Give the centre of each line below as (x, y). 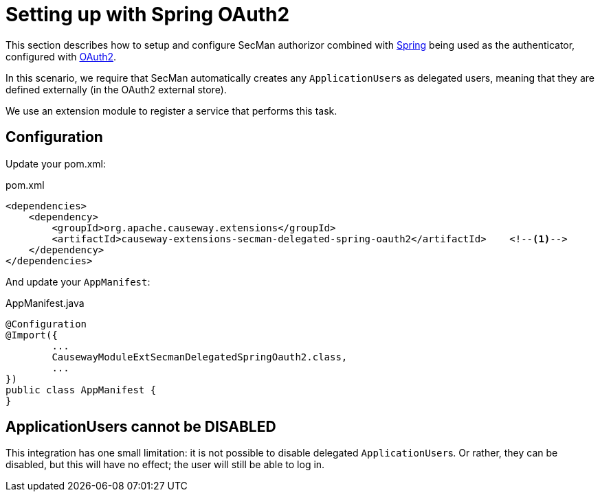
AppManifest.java (45, 303)
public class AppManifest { (81, 390)
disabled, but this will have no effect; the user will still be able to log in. (165, 465)
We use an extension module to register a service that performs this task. (171, 111)
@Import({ (32, 335)
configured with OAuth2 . (61, 56)
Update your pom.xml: (56, 163)
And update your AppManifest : (78, 281)
